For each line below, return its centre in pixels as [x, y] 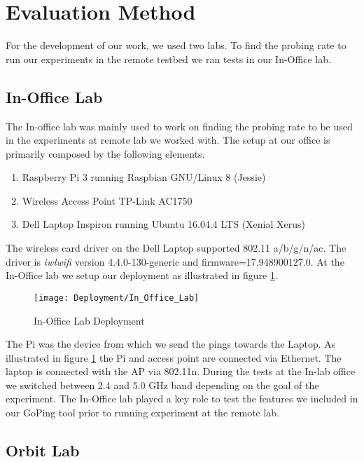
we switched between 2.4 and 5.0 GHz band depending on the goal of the [162, 385]
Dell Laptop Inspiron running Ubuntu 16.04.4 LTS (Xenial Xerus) [164, 224]
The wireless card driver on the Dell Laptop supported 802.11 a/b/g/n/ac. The [176, 248]
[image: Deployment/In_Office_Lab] [117, 298]
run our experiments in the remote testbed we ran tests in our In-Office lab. [168, 59]
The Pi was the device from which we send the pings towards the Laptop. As [171, 344]
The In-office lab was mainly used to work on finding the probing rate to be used [179, 126]
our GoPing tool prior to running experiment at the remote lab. [143, 413]
